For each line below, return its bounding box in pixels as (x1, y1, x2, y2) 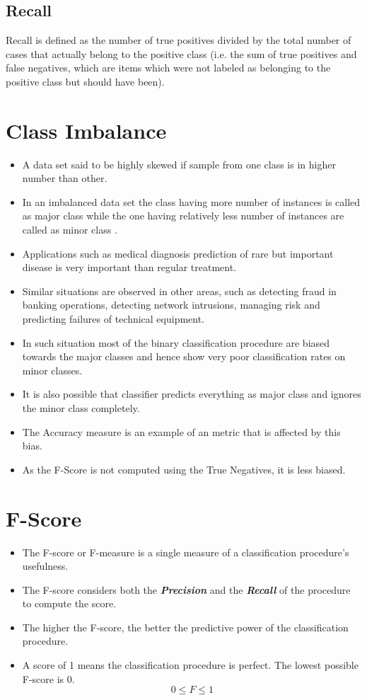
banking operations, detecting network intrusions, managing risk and (22, 297, 320, 312)
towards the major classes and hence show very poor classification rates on (22, 349, 346, 364)
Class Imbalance (6, 115, 167, 144)
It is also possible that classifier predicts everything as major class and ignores (22, 386, 361, 401)
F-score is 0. (22, 671, 75, 686)
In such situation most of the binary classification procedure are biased (22, 335, 330, 350)
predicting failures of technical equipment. (22, 311, 205, 326)
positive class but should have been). (6, 74, 165, 88)
